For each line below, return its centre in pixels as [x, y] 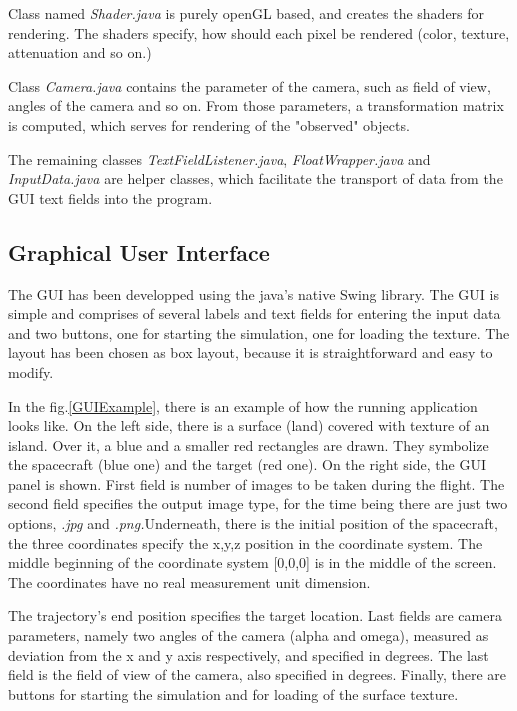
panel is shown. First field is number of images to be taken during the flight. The [256, 483]
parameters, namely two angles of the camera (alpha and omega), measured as [248, 635]
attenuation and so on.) [80, 52]
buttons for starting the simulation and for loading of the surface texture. [233, 693]
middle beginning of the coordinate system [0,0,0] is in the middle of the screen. [252, 562]
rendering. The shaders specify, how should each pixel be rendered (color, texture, [259, 32]
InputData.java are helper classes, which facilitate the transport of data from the [255, 178]
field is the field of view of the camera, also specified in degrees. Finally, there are [257, 674]
